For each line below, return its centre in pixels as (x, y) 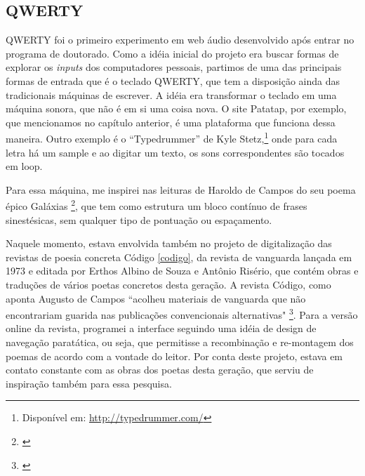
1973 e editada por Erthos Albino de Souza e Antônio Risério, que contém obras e (182, 271)
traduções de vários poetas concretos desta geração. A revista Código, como (168, 285)
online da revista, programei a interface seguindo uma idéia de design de (161, 328)
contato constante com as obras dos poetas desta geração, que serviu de (160, 370)
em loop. (24, 166)
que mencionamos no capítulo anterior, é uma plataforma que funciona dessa (171, 122)
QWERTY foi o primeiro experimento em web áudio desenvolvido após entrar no (180, 40)
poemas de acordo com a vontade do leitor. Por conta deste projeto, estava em (174, 356)
